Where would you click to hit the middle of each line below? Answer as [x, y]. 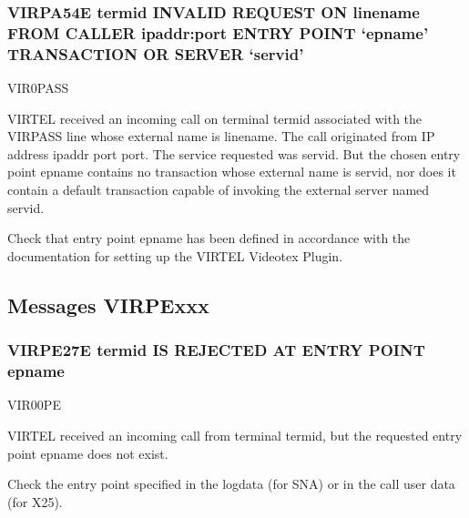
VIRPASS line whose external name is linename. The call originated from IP [221, 136]
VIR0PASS [38, 88]
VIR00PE [34, 405]
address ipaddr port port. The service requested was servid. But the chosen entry [234, 153]
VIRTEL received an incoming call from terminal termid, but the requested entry [235, 435]
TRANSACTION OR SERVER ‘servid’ [156, 53]
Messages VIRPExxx [108, 305]
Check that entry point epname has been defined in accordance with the [209, 238]
